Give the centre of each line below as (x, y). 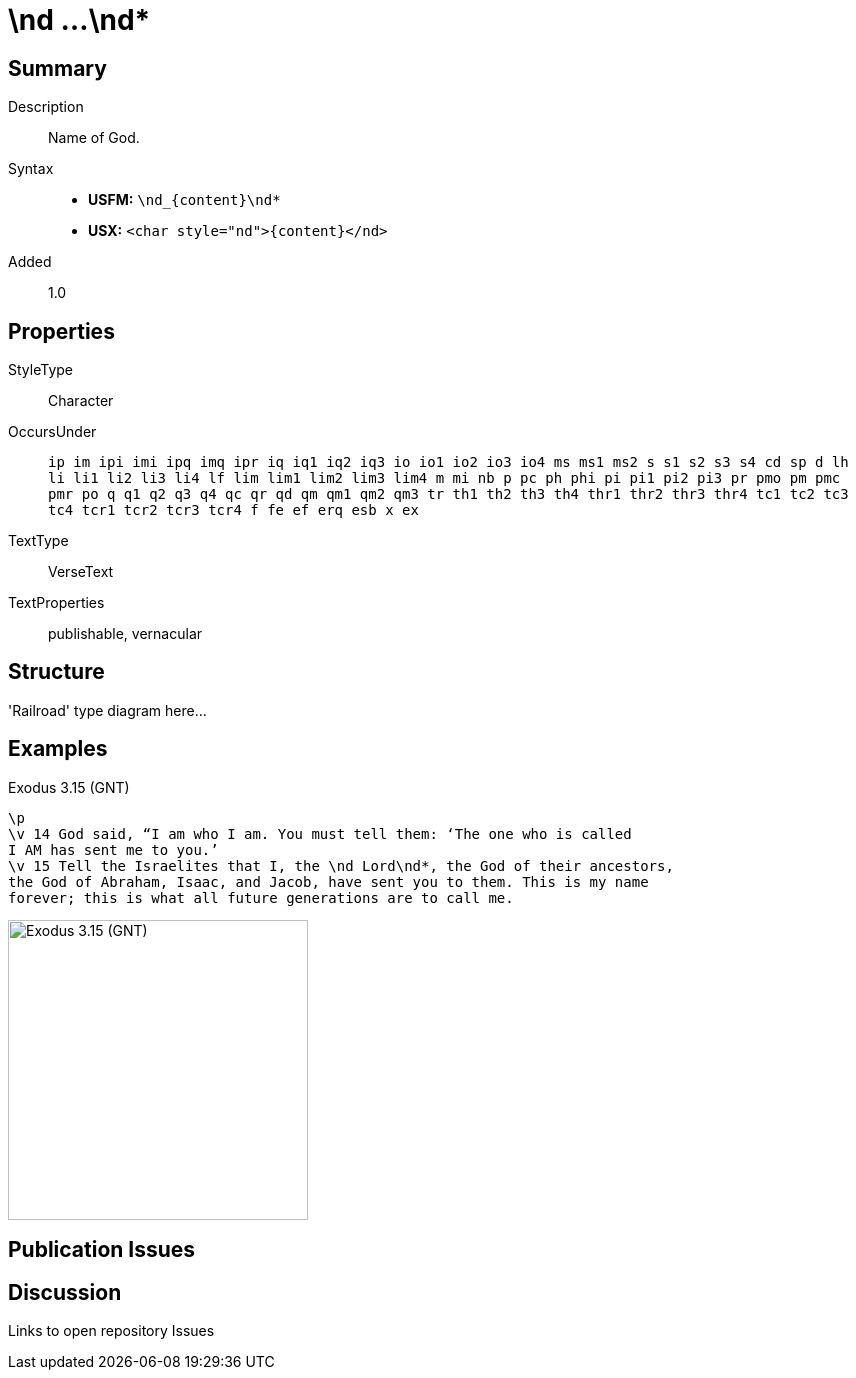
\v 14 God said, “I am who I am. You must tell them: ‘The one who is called (320, 833)
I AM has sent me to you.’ (113, 849)
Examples (58, 749)
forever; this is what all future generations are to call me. (261, 897)
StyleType (40, 370)
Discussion (65, 1292)
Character (81, 401)
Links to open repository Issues (111, 1330)
